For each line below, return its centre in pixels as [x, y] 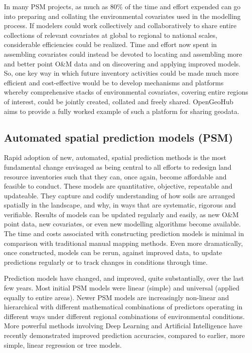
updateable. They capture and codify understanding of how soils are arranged [120, 195]
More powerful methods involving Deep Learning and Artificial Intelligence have [123, 326]
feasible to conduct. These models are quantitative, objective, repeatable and [118, 186]
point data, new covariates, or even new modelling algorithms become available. [122, 224]
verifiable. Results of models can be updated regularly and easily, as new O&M [121, 214]
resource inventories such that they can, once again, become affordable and [115, 176]
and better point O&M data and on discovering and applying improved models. [122, 63]
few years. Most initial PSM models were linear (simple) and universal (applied [122, 288]
